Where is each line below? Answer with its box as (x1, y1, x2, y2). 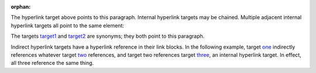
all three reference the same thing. (11, 60, 94, 67)
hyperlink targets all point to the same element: (11, 22, 125, 29)
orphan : (11, 3, 31, 10)
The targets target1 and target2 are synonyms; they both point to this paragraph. (11, 32, 205, 40)
